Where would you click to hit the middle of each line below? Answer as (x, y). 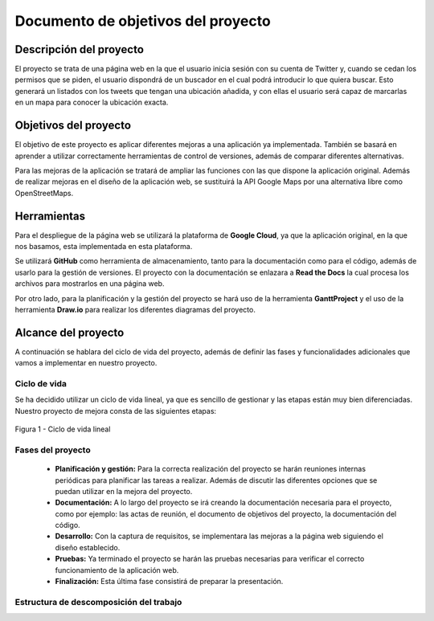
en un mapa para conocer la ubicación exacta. (92, 102)
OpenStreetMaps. (44, 193)
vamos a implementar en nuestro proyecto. (86, 363)
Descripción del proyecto (80, 49)
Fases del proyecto (53, 450)
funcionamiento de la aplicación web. (117, 570)
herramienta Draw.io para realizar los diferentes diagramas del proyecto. (135, 309)
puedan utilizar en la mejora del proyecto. (124, 491)
